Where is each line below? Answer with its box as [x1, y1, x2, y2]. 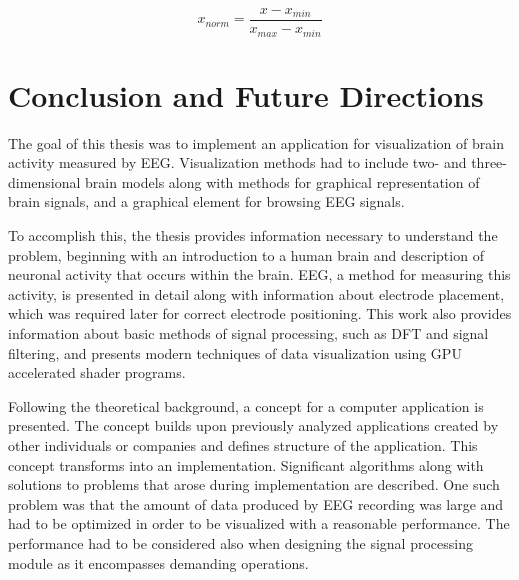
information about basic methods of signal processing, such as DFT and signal [8, 322, 489, 343]
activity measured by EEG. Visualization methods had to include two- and [8, 152, 467, 173]
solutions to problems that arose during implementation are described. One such [8, 474, 500, 495]
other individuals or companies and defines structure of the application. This [8, 434, 478, 455]
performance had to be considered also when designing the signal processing [8, 532, 473, 553]
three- [471, 152, 507, 173]
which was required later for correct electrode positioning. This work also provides [8, 303, 512, 324]
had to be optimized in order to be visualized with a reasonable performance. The [8, 513, 510, 534]
